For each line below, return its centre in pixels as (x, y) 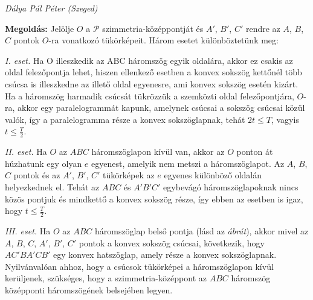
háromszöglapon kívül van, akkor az (158, 152)
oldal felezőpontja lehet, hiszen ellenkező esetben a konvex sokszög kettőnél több (153, 72)
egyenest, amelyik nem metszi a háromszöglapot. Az (188, 163)
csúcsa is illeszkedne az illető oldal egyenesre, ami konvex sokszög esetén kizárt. (152, 83)
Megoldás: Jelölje (40, 28)
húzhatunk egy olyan (44, 163)
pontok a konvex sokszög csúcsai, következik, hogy (172, 242)
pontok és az (37, 175)
